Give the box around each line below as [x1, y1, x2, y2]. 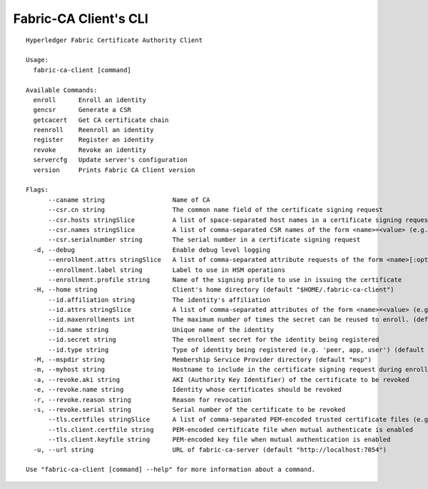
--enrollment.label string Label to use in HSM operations [48, 266, 285, 274]
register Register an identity [33, 136, 154, 144]
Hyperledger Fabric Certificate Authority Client [26, 36, 203, 44]
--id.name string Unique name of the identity [48, 326, 275, 333]
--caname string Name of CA [48, 196, 210, 203]
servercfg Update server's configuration [33, 156, 188, 164]
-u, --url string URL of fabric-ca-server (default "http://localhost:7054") [33, 445, 387, 453]
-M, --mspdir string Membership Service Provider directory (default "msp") [33, 356, 372, 364]
